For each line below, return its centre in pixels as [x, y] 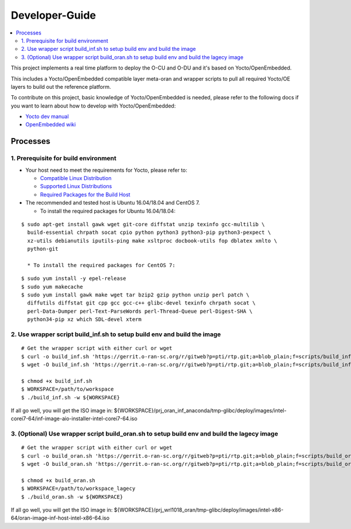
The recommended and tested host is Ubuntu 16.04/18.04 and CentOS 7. [113, 203]
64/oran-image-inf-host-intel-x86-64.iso [60, 518]
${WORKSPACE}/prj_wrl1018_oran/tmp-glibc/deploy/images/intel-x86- [199, 510]
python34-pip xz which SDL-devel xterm [84, 319]
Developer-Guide [54, 15]
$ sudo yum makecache [52, 287]
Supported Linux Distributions [76, 186]
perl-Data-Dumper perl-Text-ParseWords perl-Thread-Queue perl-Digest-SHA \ [140, 311]
